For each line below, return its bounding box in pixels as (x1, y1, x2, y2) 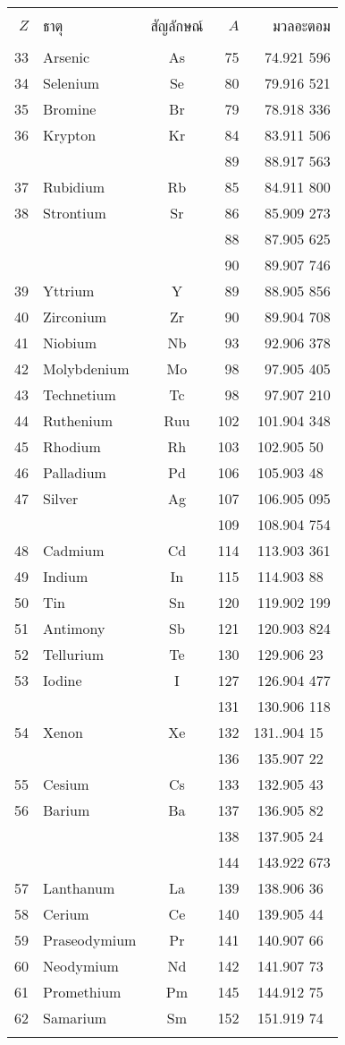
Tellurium (43, 644, 105, 664)
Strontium (43, 202, 106, 223)
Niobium (43, 332, 97, 353)
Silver (43, 488, 79, 509)
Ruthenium (43, 410, 114, 431)
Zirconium (43, 306, 107, 327)
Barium (43, 800, 90, 820)
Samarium (43, 1007, 107, 1028)
